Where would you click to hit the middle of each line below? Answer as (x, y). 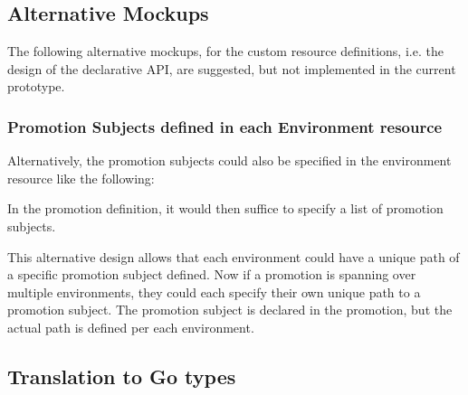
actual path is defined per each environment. (131, 327)
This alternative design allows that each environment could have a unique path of (234, 256)
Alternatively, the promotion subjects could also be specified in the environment (229, 160)
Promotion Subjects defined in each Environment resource (225, 126)
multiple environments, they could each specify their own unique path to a (214, 292)
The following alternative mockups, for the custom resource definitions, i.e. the (225, 51)
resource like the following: (81, 178)
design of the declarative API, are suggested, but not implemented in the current (232, 68)
